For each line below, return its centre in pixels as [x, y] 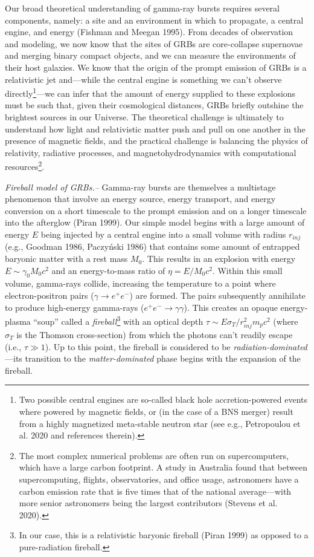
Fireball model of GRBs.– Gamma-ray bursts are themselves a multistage [140, 187]
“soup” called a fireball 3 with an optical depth [118, 320]
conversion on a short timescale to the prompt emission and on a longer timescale [156, 210]
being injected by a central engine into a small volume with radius [163, 234]
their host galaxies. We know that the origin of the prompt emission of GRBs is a [156, 67]
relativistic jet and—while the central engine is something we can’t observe [143, 79]
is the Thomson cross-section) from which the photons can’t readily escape [155, 335]
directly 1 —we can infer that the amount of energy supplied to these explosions [150, 92]
